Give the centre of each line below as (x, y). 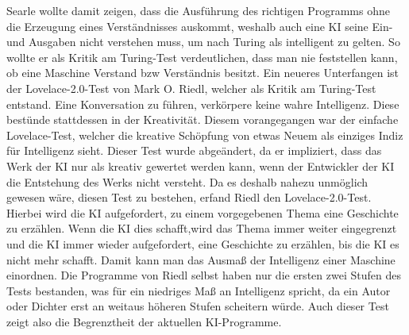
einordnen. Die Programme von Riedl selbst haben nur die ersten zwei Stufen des (204, 275)
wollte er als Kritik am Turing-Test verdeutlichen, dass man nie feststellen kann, (202, 57)
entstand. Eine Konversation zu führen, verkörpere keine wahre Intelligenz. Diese (203, 104)
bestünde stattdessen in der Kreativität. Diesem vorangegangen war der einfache (203, 119)
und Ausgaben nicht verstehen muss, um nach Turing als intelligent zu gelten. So (203, 42)
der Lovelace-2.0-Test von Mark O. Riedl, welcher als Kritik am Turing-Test (191, 88)
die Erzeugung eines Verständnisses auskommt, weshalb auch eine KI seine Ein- (200, 26)
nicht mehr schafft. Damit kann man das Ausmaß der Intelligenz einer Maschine (201, 259)
